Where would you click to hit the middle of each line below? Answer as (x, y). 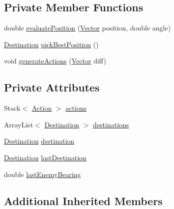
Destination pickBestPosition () (51, 44)
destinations (111, 124)
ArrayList (19, 124)
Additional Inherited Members (83, 200)
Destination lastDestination (45, 157)
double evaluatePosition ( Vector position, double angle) (87, 28)
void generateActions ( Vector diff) (55, 61)
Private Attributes (52, 87)
